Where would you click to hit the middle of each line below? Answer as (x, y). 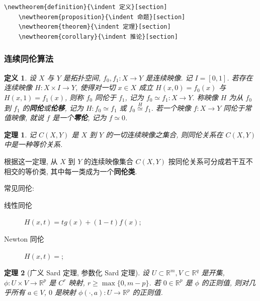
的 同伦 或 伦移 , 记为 (53, 107)
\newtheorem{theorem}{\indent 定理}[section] (95, 27)
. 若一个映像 (171, 107)
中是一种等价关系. (33, 144)
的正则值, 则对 (225, 282)
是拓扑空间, (82, 77)
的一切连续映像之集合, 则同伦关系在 (164, 134)
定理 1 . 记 (20, 134)
